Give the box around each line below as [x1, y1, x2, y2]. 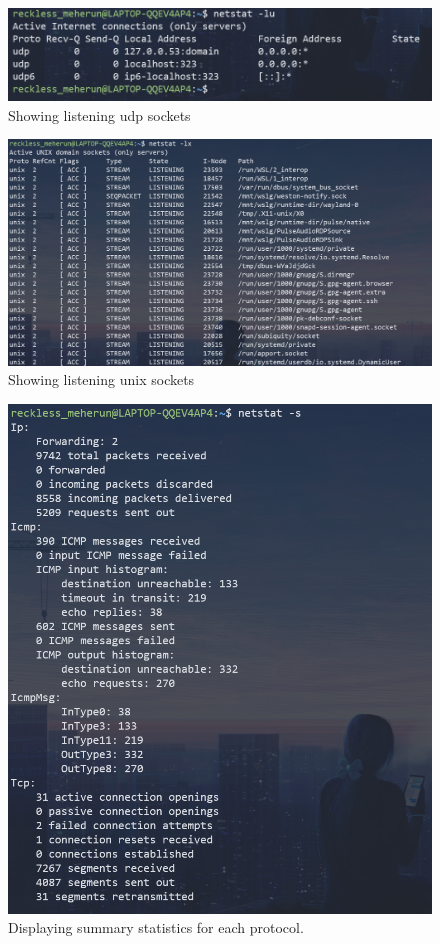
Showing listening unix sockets [8, 369, 195, 390]
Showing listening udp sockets [8, 104, 191, 125]
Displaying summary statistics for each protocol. [8, 917, 304, 938]
